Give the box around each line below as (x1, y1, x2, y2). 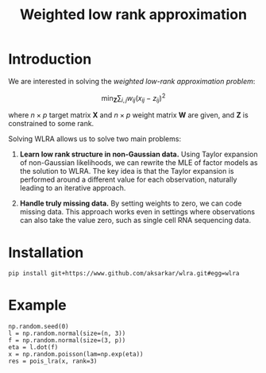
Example (8, 296, 67, 314)
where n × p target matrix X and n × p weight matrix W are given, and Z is (8, 110, 249, 120)
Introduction (8, 50, 92, 68)
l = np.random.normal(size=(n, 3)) (8, 329, 126, 338)
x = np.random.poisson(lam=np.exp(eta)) (8, 351, 145, 359)
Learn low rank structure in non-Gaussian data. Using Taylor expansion (19, 149, 258, 160)
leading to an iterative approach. (19, 183, 126, 193)
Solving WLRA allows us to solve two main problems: (8, 134, 181, 144)
